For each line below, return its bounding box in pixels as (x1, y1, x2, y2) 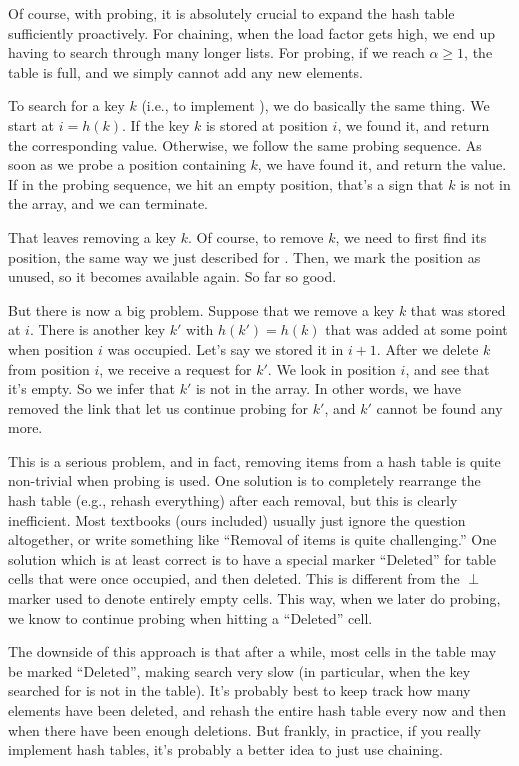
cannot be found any (376, 397, 503, 418)
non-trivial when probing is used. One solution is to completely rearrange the (8, 470, 481, 491)
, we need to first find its (335, 226, 487, 247)
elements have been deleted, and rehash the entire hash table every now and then (8, 700, 507, 720)
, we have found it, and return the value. (257, 154, 507, 175)
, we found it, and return (337, 114, 490, 135)
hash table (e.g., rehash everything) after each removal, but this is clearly (8, 490, 458, 511)
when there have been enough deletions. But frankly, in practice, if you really (8, 719, 481, 740)
